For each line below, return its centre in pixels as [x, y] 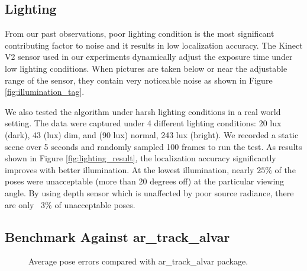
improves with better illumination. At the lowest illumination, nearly [130, 169]
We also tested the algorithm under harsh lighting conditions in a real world [143, 111]
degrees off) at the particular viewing [217, 181]
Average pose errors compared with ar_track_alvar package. [138, 261]
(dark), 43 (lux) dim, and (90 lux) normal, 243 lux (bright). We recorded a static [152, 134]
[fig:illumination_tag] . [45, 92]
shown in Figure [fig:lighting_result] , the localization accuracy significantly [140, 158]
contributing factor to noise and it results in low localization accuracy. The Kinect [154, 45]
